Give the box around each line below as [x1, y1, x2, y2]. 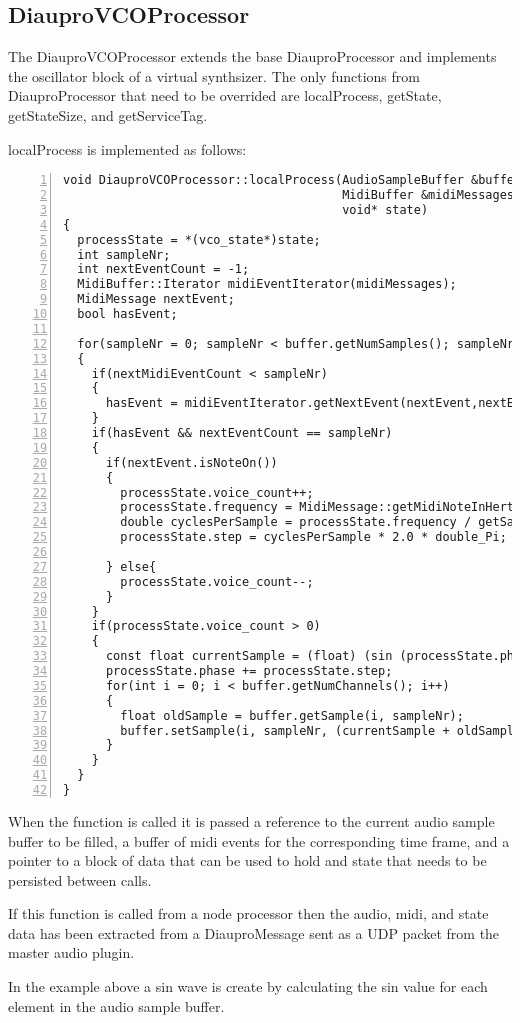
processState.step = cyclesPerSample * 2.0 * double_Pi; [120, 530, 507, 545]
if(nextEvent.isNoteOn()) [105, 455, 278, 470]
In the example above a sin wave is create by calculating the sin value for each [8, 976, 488, 997]
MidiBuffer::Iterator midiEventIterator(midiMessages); [77, 277, 457, 292]
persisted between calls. [8, 869, 152, 890]
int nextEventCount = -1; [77, 262, 250, 277]
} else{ [105, 559, 157, 574]
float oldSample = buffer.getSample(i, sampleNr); [120, 708, 464, 723]
